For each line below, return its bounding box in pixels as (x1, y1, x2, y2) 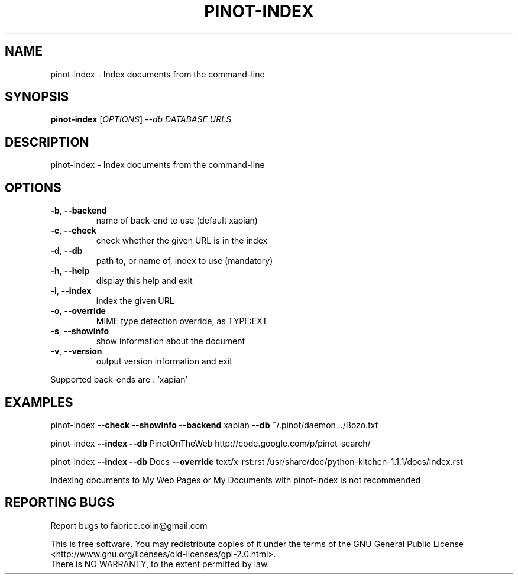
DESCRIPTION (5, 134, 89, 150)
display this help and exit (96, 276, 193, 286)
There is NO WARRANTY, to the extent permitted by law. (50, 558, 270, 569)
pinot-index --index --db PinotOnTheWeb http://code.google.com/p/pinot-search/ (50, 438, 371, 448)
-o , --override (50, 306, 106, 316)
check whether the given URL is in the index (96, 235, 268, 246)
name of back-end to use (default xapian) (96, 215, 258, 226)
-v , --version (50, 346, 102, 357)
